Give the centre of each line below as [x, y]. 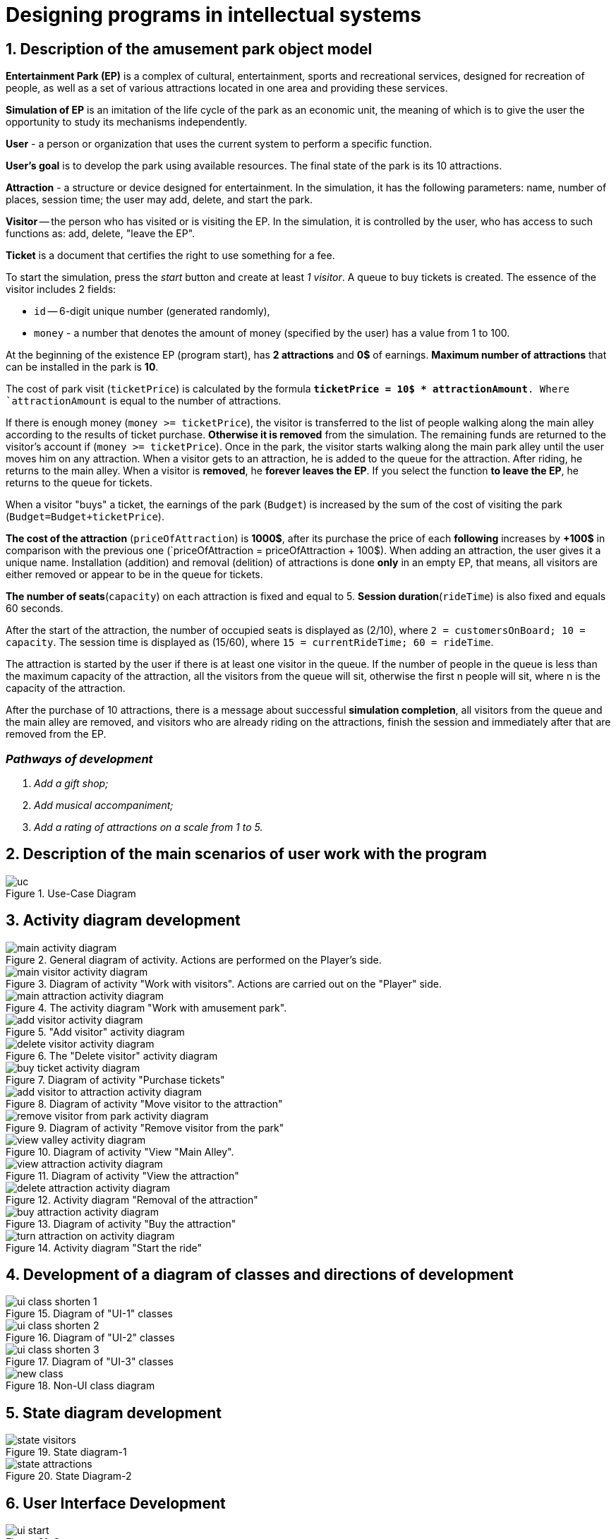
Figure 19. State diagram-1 [66, 1452]
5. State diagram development [114, 1413]
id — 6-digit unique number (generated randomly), [152, 311]
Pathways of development [79, 759]
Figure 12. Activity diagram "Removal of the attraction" [132, 1199]
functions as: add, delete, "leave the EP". [101, 234]
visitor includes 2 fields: [61, 289]
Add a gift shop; [71, 783]
